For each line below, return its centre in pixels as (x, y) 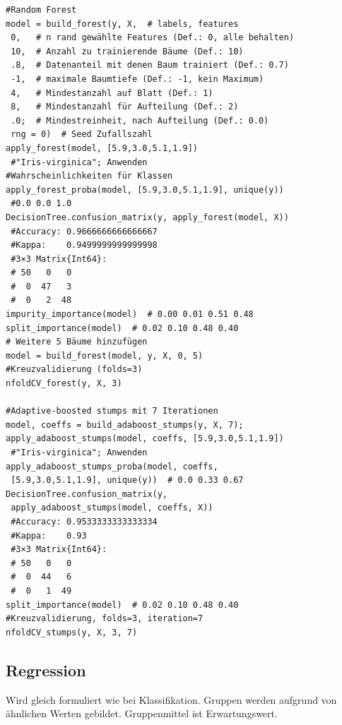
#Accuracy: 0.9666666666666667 (84, 231)
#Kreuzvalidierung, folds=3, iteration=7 (105, 619)
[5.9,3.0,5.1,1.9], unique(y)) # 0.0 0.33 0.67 (127, 480)
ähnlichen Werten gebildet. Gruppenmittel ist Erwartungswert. (142, 713)
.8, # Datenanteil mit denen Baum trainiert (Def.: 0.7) (150, 65)
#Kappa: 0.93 (49, 535)
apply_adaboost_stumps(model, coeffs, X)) (112, 508)
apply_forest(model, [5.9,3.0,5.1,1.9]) (102, 148)
